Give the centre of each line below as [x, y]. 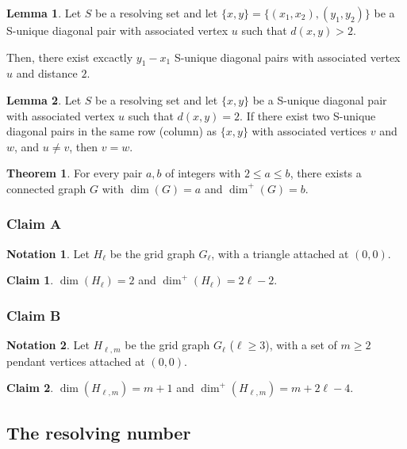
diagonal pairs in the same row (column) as [112, 131]
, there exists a [326, 173]
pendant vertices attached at [76, 361]
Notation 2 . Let [48, 345]
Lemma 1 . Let [44, 13]
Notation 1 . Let [48, 253]
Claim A [34, 224]
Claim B [34, 315]
